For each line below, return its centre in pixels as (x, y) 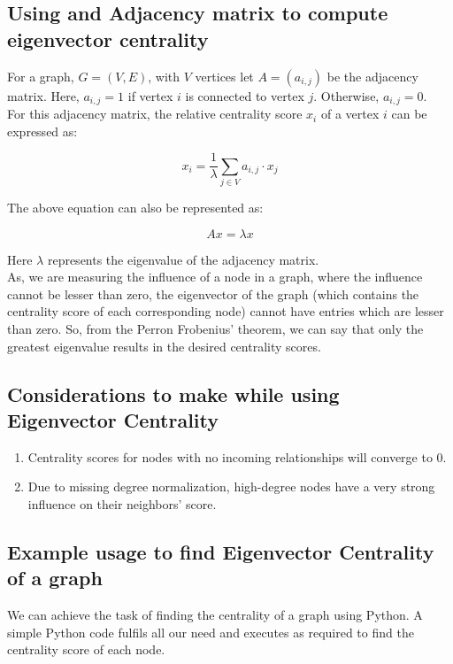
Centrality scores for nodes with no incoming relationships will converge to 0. (237, 456)
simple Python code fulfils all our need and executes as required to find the (211, 632)
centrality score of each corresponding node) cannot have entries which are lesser (226, 311)
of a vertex (350, 114)
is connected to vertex (245, 95)
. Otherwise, (346, 95)
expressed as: (42, 131)
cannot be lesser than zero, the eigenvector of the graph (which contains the (213, 293)
